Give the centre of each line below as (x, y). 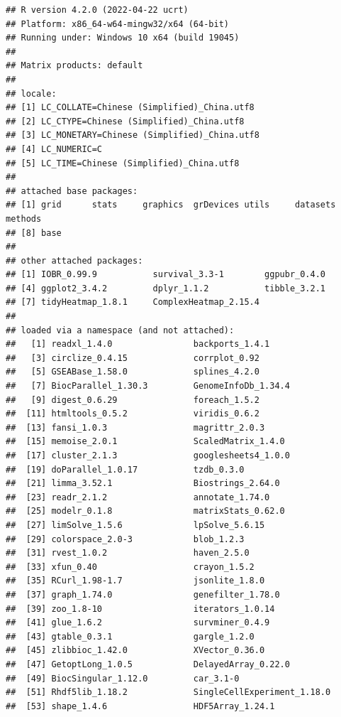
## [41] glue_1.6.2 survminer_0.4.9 (138, 623)
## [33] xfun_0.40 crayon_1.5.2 (130, 567)
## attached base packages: (72, 191)
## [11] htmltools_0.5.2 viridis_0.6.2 (133, 414)
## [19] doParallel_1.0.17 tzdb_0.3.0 (125, 469)
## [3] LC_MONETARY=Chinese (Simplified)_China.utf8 (133, 135)
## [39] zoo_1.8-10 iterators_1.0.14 (140, 609)
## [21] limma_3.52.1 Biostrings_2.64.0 (143, 484)
